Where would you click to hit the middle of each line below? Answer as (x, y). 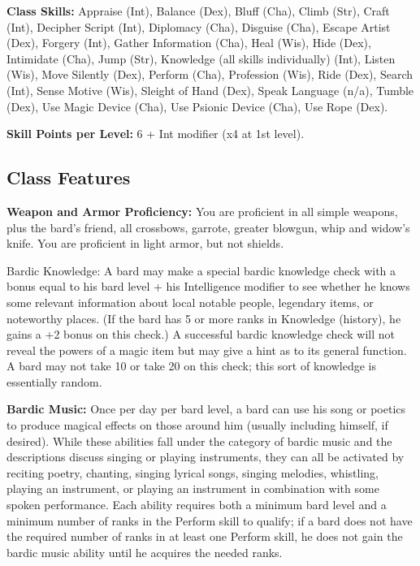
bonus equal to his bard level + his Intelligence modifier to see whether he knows (208, 286)
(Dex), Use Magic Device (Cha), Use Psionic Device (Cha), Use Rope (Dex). (197, 106)
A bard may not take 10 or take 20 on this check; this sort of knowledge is (191, 366)
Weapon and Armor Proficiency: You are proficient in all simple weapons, (202, 211)
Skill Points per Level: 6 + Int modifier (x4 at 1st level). (156, 134)
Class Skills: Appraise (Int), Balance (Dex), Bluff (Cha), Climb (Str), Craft (198, 11)
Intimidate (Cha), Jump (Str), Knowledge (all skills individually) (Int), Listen (201, 58)
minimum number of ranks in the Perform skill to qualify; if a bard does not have (210, 520)
